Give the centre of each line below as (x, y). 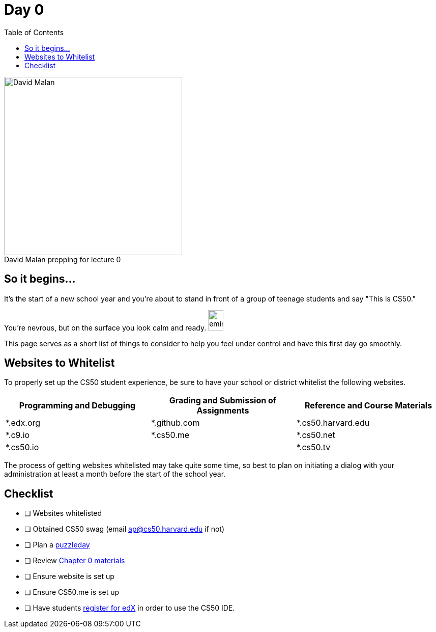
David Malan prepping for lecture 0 (63, 259)
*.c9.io (18, 435)
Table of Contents (34, 32)
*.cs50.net (316, 435)
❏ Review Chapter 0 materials (75, 561)
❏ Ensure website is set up (69, 576)
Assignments (223, 411)
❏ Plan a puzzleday (57, 545)
